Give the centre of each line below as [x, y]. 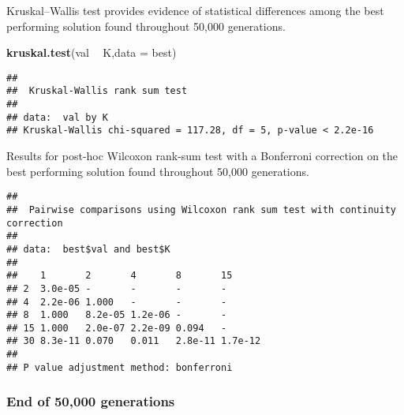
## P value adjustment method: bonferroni [120, 367]
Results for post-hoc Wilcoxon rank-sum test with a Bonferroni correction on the [202, 156]
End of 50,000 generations [91, 401]
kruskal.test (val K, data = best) [92, 52]
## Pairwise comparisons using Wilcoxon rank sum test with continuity [201, 209]
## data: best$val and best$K [88, 249]
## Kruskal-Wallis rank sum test [97, 91]
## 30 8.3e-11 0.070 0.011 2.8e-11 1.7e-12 [134, 341]
